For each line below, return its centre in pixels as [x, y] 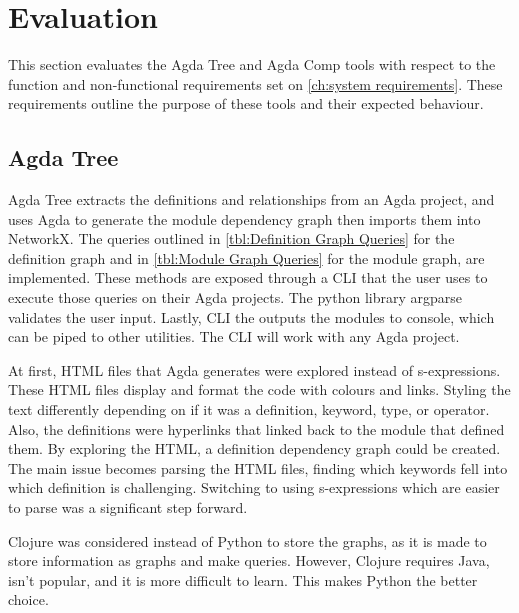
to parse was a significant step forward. [128, 507]
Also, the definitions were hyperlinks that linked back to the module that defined [256, 428]
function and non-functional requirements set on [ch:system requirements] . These [255, 83]
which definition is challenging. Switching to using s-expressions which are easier [254, 487]
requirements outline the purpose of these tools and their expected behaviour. [246, 103]
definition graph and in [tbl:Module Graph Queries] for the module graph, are [246, 257]
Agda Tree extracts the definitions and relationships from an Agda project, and [251, 199]
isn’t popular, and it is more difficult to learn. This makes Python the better [243, 579]
